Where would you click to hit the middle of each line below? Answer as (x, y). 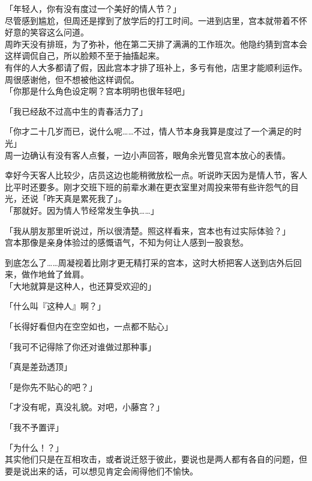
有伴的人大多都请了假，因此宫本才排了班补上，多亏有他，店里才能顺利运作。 (156, 67)
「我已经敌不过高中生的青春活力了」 (76, 111)
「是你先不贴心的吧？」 (51, 386)
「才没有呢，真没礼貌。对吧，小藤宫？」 (85, 407)
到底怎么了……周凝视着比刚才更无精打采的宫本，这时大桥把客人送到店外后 (149, 262)
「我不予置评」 (34, 427)
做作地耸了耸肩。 (55, 274)
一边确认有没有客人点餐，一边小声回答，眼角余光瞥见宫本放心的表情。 (151, 155)
